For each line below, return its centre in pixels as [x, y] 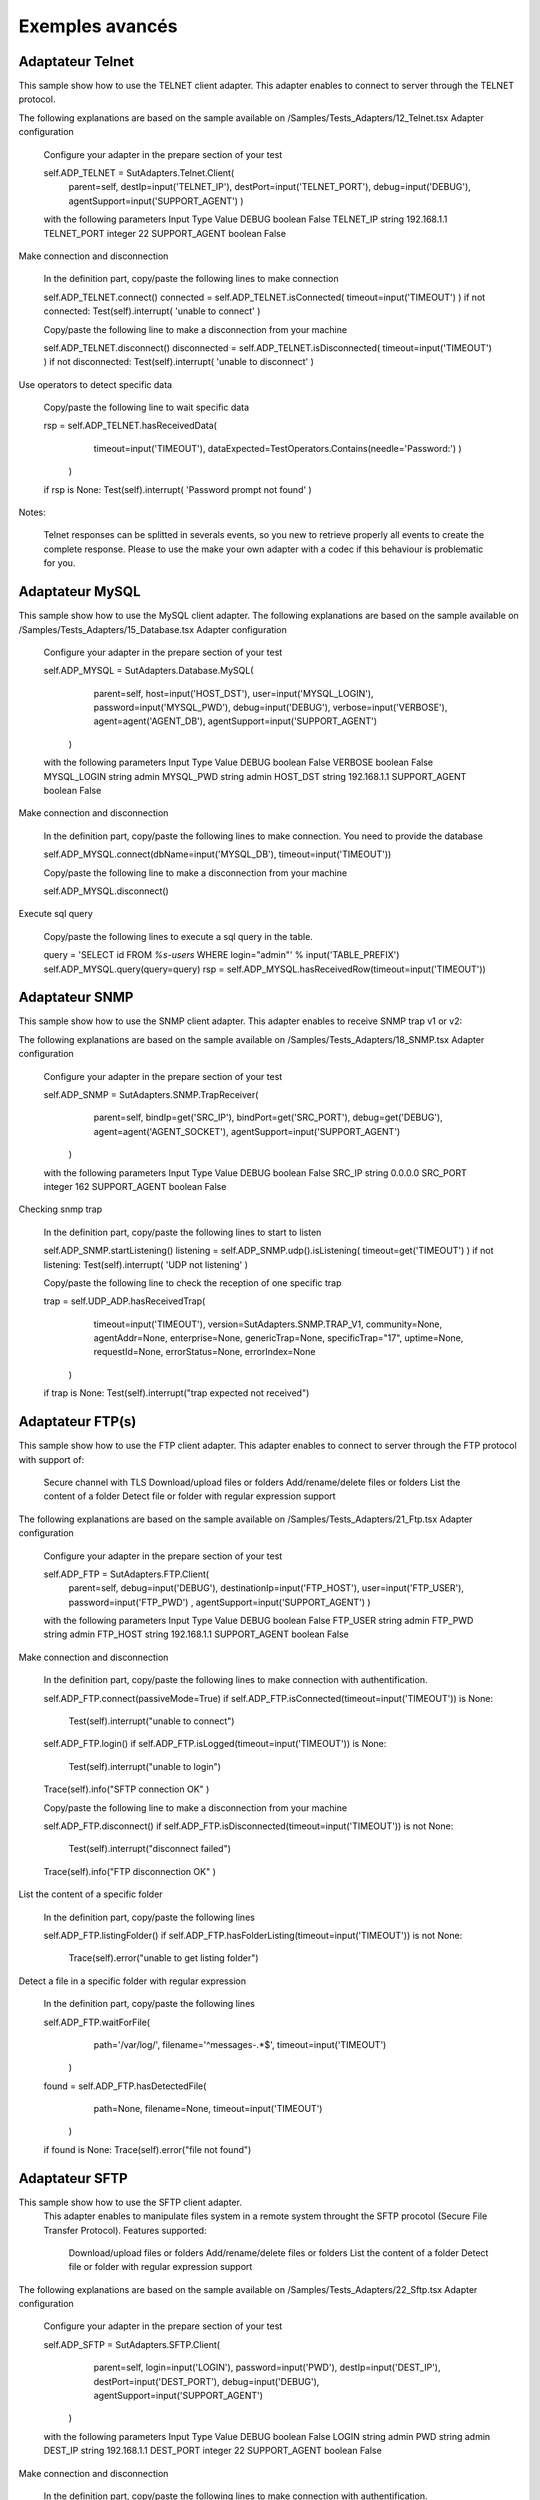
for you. [59, 563]
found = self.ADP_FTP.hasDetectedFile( [125, 2086]
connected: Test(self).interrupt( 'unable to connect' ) [152, 311]
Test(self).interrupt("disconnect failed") [150, 1849]
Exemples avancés [98, 26]
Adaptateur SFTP [73, 2178]
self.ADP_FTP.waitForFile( [96, 2022]
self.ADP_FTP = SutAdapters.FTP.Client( [126, 1574]
